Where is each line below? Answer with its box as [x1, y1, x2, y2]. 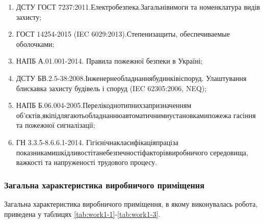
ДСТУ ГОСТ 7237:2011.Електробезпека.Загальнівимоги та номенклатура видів [16, 2, 260, 12]
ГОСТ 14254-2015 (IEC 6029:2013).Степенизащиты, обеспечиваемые [16, 29, 230, 39]
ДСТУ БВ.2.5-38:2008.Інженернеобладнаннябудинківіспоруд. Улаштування [16, 72, 247, 83]
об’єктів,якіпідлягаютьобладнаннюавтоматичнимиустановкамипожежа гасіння [16, 109, 256, 120]
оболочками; [16, 38, 55, 49]
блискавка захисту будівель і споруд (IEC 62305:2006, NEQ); [16, 82, 207, 93]
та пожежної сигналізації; [16, 120, 95, 130]
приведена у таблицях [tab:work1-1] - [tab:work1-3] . [4, 208, 161, 219]
